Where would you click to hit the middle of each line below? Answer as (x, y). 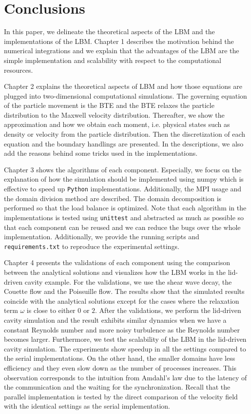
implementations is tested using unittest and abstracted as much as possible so (124, 217)
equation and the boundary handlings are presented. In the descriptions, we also (124, 143)
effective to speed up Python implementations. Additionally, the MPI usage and (123, 189)
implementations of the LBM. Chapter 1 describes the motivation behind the (119, 41)
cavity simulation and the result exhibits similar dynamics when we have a (115, 320)
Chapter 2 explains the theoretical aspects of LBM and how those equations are (123, 86)
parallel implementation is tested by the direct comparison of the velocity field (121, 396)
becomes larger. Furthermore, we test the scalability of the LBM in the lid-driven (125, 339)
